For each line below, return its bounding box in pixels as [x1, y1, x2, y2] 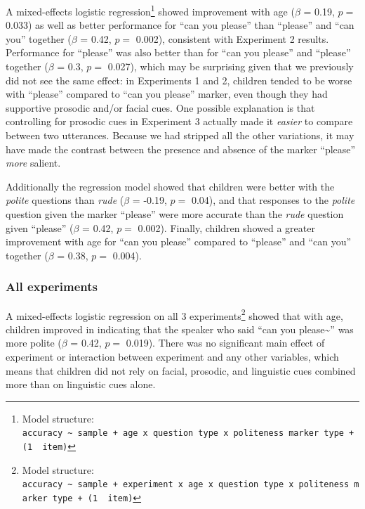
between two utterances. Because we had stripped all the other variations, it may [6, 128, 354, 142]
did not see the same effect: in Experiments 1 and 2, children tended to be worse [6, 72, 352, 87]
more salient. [6, 155, 61, 170]
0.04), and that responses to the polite [191, 193, 355, 207]
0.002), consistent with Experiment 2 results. [135, 31, 329, 46]
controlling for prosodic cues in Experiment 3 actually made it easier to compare [6, 114, 353, 129]
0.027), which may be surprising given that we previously [107, 59, 354, 74]
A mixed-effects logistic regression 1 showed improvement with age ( [6, 2, 295, 18]
